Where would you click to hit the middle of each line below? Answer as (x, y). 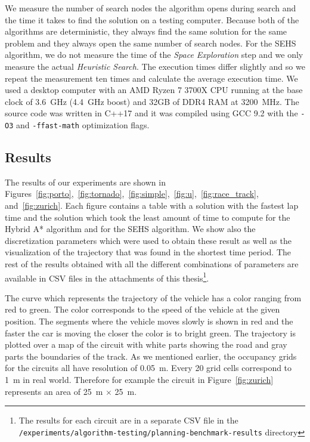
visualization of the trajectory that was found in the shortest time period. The (148, 252)
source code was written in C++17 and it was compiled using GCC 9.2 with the (151, 113)
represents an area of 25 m (54, 391)
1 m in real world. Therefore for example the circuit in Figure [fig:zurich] (139, 380)
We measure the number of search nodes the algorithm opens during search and (151, 8)
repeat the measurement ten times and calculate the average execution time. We (151, 78)
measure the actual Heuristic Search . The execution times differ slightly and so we (155, 66)
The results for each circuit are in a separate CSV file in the (128, 420)
